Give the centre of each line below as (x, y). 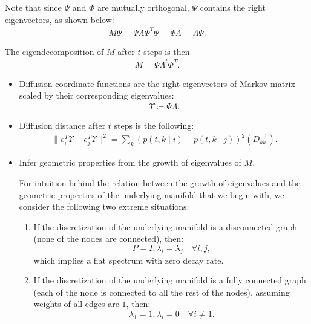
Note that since (33, 7)
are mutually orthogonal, (143, 7)
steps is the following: (154, 125)
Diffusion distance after (62, 125)
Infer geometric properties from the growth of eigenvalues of (130, 162)
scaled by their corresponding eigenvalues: (97, 95)
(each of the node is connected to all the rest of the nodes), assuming (162, 292)
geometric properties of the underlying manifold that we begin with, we (152, 194)
